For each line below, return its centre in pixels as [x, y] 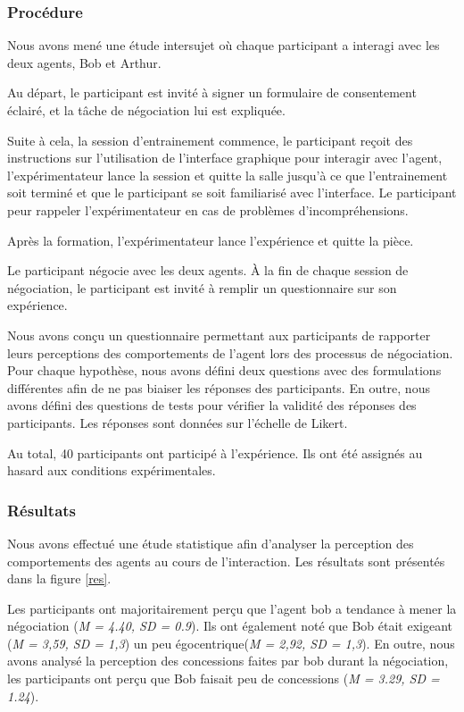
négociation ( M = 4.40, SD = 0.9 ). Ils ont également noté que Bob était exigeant [230, 626]
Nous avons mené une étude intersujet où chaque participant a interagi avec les [224, 45]
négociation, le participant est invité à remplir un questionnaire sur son [202, 287]
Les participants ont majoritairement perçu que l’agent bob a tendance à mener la [232, 608]
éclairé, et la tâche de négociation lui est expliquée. [146, 110]
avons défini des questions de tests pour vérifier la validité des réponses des [212, 405]
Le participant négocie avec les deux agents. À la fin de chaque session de [208, 270]
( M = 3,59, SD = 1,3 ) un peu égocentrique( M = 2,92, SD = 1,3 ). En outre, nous [231, 643]
